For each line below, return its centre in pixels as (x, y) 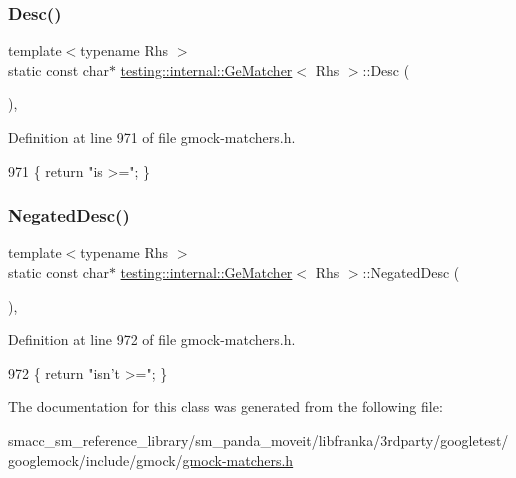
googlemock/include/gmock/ (95, 459)
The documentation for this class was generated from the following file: (225, 406)
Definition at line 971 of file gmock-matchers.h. (152, 137)
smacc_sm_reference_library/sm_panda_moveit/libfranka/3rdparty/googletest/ (258, 439)
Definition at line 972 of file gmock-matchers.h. (152, 339)
